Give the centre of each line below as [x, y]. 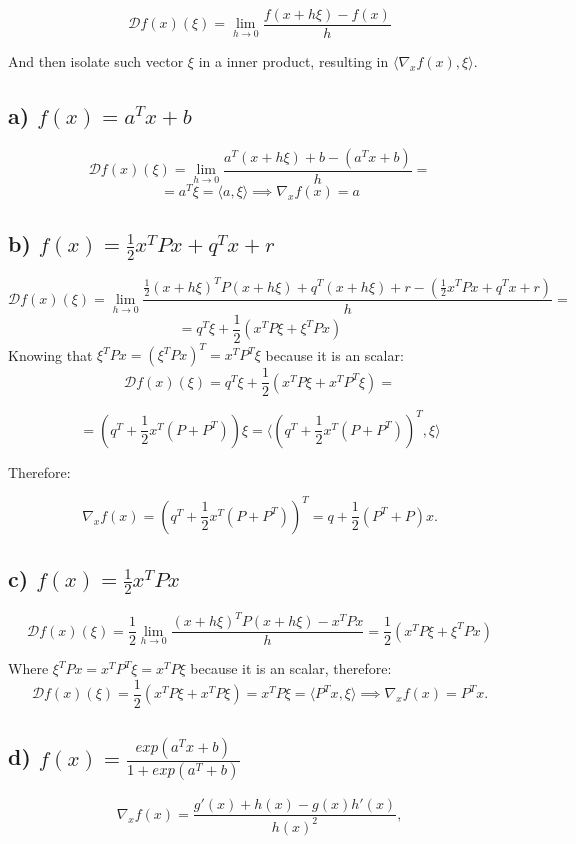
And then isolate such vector [96, 61]
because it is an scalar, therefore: [291, 668]
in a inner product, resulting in [293, 61]
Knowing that [50, 354]
